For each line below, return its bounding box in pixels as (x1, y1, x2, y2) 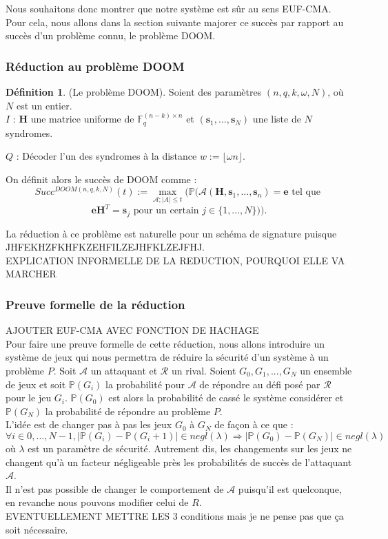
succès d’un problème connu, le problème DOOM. (6, 28, 216, 43)
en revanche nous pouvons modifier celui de (6, 495, 189, 509)
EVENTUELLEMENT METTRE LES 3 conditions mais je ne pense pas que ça (6, 508, 344, 522)
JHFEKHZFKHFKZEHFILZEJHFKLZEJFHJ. (6, 240, 205, 254)
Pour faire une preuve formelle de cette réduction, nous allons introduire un (6, 336, 325, 350)
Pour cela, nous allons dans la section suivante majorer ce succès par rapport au (6, 14, 344, 29)
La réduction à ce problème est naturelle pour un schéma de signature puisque (6, 226, 337, 240)
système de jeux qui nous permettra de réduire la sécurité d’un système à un (6, 350, 329, 364)
